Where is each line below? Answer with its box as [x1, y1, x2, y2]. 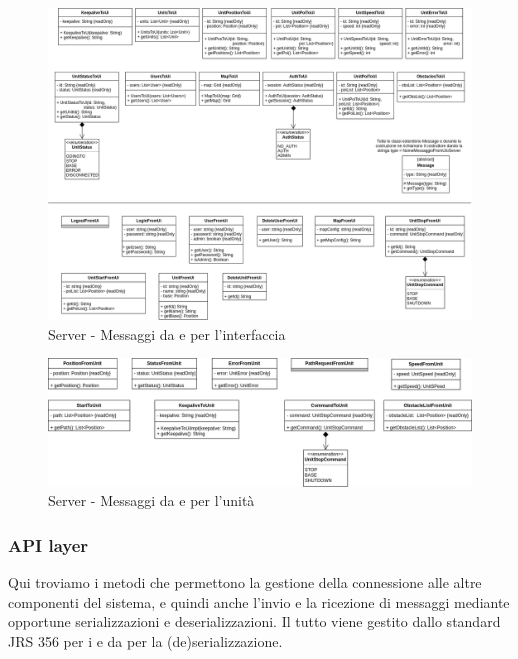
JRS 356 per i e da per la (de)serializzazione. [8, 630, 283, 651]
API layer [8, 532, 89, 557]
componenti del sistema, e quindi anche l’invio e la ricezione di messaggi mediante [8, 591, 510, 612]
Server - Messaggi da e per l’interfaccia [48, 323, 286, 344]
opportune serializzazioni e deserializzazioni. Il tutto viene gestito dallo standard [8, 611, 501, 632]
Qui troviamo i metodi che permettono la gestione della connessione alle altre [8, 572, 482, 593]
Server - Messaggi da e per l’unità [48, 490, 255, 511]
